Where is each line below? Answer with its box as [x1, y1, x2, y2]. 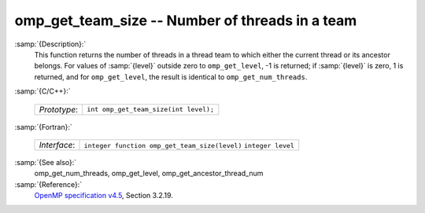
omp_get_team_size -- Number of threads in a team [14, 12, 357, 29]
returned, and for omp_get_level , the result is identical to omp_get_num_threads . [34, 72, 308, 82]
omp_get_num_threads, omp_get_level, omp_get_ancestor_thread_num [34, 169, 264, 178]
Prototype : [39, 104, 79, 115]
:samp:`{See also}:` [14, 157, 77, 167]
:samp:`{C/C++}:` [14, 86, 71, 96]
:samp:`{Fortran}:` [14, 122, 72, 131]
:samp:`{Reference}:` [14, 179, 83, 189]
